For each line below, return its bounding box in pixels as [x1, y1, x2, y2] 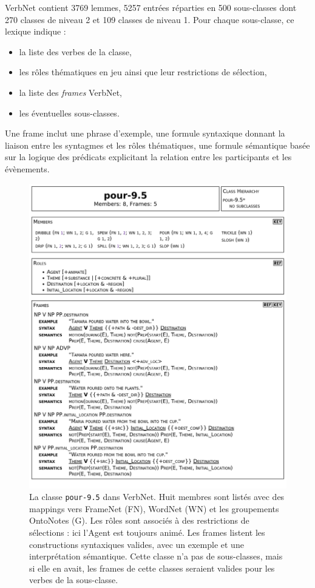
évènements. [5, 162, 50, 175]
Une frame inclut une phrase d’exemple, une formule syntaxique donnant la [5, 127, 285, 140]
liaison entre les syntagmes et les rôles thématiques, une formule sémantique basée [5, 138, 310, 151]
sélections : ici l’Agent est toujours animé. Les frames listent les [29, 525, 265, 538]
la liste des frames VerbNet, [19, 86, 122, 98]
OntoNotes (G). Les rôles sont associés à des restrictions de [29, 514, 249, 527]
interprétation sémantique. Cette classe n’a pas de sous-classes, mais [29, 550, 283, 563]
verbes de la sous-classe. [29, 573, 118, 586]
